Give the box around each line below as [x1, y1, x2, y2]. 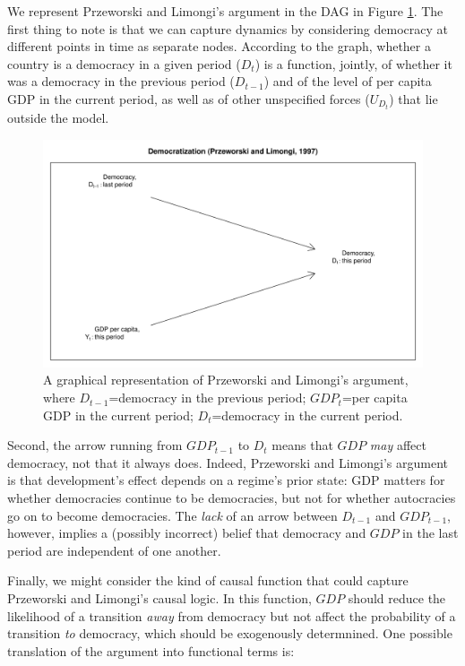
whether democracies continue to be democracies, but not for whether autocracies [7, 489, 456, 507]
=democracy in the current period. [211, 405, 403, 424]
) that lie [389, 89, 438, 108]
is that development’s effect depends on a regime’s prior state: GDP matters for [7, 471, 445, 489]
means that [271, 436, 333, 454]
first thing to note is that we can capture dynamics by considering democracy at [7, 19, 449, 38]
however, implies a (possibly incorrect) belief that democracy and [7, 523, 366, 542]
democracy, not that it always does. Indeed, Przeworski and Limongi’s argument [7, 453, 449, 471]
